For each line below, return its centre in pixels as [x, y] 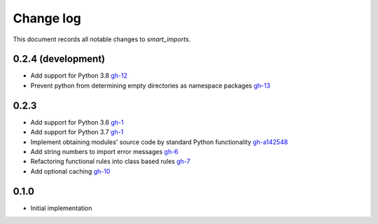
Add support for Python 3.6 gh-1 [77, 122]
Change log [47, 18]
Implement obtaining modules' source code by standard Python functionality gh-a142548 [159, 142]
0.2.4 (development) [59, 59]
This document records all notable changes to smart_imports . [102, 39]
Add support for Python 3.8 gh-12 [79, 76]
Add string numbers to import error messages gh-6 [104, 151]
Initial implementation [61, 208]
